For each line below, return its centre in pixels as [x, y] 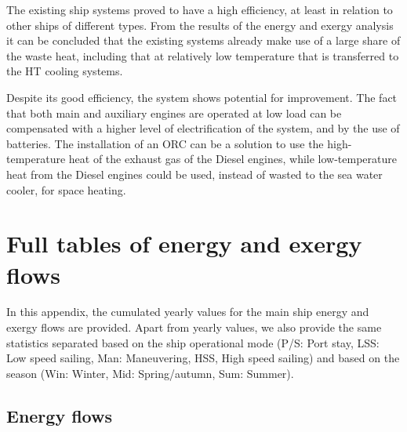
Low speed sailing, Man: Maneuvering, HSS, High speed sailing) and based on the [203, 358]
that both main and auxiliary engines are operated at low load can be [174, 113]
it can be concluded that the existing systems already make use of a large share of [203, 40]
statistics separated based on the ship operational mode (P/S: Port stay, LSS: [193, 342]
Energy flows [59, 415]
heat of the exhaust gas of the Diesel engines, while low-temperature [233, 159]
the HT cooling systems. [65, 71]
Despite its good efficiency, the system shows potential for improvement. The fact [202, 97]
